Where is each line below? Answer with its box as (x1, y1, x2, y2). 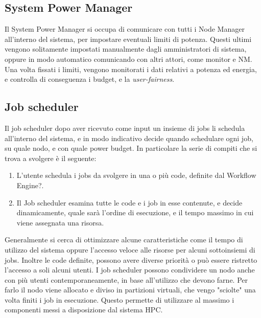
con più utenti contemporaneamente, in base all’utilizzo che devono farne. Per (5, 274, 248, 285)
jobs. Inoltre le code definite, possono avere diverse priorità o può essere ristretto (5, 254, 257, 265)
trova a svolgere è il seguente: (5, 152, 97, 163)
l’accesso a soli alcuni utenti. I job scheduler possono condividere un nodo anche (5, 264, 255, 275)
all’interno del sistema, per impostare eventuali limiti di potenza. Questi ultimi (5, 33, 252, 44)
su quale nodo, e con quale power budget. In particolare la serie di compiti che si (5, 143, 257, 153)
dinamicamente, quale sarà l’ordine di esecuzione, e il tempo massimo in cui (16, 207, 254, 218)
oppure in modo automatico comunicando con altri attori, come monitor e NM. (5, 53, 252, 64)
